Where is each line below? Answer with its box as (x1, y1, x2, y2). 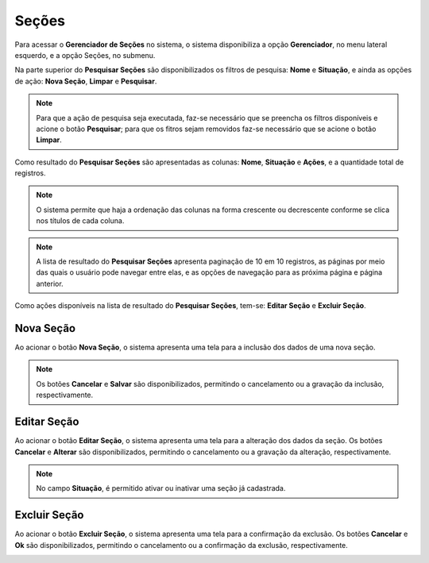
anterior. (36, 279, 64, 288)
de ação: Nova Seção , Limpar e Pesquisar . (14, 76, 157, 86)
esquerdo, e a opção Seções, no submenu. (14, 50, 156, 60)
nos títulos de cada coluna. (36, 216, 125, 226)
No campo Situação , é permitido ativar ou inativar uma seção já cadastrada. (36, 484, 286, 493)
